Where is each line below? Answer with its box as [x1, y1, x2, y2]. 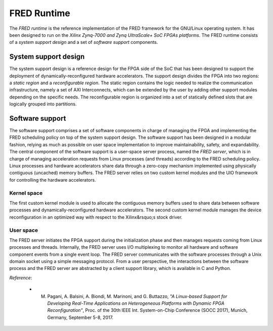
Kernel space [9, 189, 43, 196]
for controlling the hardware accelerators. [9, 177, 96, 183]
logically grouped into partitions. [9, 101, 77, 107]
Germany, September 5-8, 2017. [47, 314, 114, 320]
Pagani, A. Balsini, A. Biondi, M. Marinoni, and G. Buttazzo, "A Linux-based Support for [47, 293, 227, 299]
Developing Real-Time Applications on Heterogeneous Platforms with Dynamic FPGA [47, 300, 224, 306]
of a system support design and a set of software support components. [9, 39, 158, 45]
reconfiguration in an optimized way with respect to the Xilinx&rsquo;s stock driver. [9, 214, 183, 220]
